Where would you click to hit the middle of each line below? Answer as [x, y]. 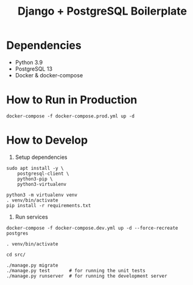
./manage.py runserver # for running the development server [87, 276]
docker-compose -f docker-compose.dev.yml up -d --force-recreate [92, 228]
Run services [32, 217]
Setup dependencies [41, 157]
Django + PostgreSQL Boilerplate [102, 11]
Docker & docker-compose [49, 75]
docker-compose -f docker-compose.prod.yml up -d [71, 116]
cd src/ [16, 255]
